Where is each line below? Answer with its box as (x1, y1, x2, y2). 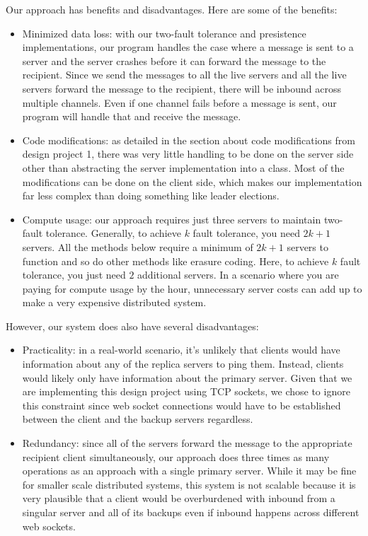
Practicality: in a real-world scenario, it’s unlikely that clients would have (22, 342, 340, 357)
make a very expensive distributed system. (22, 295, 207, 310)
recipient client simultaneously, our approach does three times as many (22, 449, 330, 464)
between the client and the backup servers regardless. (22, 412, 253, 426)
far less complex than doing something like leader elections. (22, 188, 280, 203)
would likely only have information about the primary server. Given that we (22, 370, 352, 385)
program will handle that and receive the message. (22, 109, 241, 124)
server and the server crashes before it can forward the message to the (22, 53, 326, 68)
